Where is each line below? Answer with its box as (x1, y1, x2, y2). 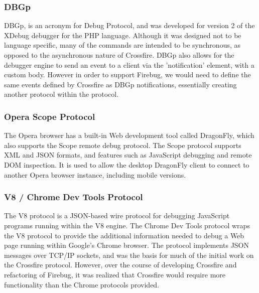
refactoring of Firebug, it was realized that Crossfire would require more (4, 269, 225, 279)
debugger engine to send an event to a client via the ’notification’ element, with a (4, 59, 254, 70)
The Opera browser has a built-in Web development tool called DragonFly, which (4, 130, 254, 140)
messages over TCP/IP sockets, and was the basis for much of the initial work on (4, 249, 254, 260)
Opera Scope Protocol (4, 110, 95, 122)
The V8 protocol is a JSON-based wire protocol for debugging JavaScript (4, 210, 230, 221)
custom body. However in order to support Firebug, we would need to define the (4, 69, 251, 80)
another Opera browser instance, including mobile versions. (4, 169, 186, 180)
